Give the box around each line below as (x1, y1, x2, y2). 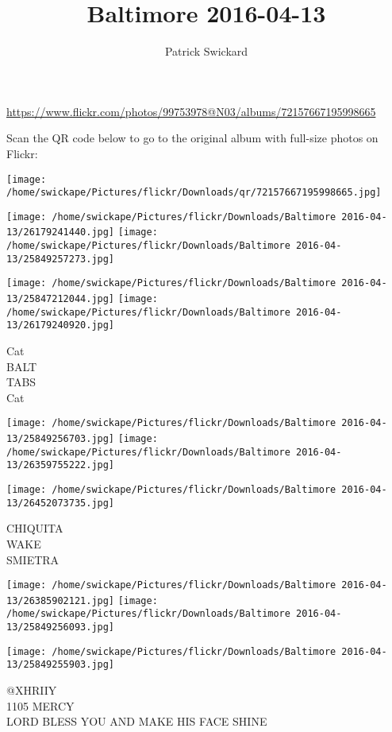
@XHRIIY (6, 682, 57, 699)
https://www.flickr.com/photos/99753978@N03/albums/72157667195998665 (6, 103, 376, 119)
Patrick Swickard (164, 43, 248, 60)
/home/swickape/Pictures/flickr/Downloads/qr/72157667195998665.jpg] (6, 187, 382, 199)
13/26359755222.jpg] (6, 459, 115, 471)
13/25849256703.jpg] (6, 433, 115, 445)
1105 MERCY (6, 697, 75, 714)
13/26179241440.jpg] (6, 227, 115, 238)
